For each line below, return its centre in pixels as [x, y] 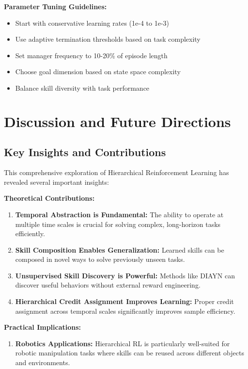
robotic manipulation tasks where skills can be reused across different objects [130, 353]
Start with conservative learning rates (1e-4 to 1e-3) [92, 23]
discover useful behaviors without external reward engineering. [108, 285]
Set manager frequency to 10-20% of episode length [91, 55]
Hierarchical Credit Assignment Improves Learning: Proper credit [124, 301]
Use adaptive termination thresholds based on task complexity [108, 39]
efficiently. [30, 233]
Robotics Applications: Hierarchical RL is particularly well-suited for [123, 343]
